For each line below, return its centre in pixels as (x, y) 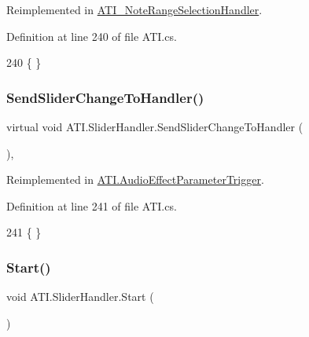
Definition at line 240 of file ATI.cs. (92, 36)
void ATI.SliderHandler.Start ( (80, 297)
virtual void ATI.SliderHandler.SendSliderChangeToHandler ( (155, 126)
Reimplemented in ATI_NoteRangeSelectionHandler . (134, 9)
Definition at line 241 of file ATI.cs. (92, 205)
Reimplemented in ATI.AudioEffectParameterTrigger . (135, 179)
